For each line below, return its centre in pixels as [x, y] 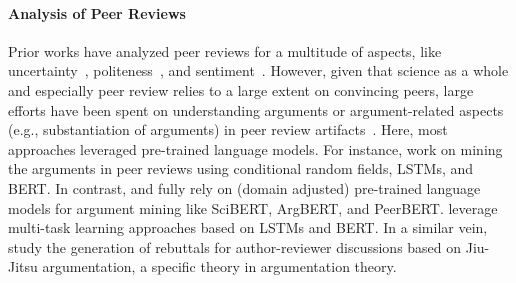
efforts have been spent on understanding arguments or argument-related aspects [256, 109]
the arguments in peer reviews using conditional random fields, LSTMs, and [241, 168]
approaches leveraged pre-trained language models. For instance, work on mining [255, 148]
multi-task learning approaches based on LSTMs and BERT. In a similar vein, [248, 227]
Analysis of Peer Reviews [97, 12]
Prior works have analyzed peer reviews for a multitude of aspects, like [225, 50]
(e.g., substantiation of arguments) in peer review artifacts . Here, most [228, 129]
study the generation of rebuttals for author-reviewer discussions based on [235, 246]
